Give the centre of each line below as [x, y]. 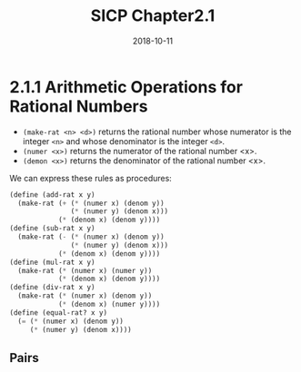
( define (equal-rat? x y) [58, 313]
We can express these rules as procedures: [91, 178]
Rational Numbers [79, 106]
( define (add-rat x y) [52, 195]
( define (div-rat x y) [52, 288]
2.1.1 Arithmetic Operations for [126, 87]
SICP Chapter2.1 [153, 16]
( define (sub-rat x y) [52, 229]
